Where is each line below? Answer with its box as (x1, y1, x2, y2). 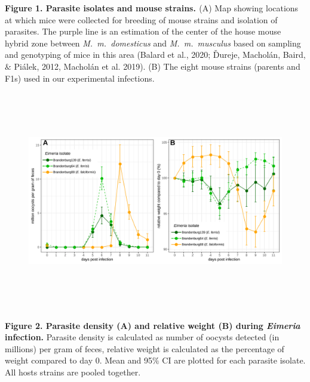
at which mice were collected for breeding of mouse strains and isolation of (5, 13, 278, 26)
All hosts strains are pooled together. (5, 366, 141, 378)
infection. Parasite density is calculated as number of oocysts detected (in (5, 331, 280, 343)
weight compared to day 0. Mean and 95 (5, 354, 152, 367)
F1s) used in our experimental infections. (5, 72, 155, 84)
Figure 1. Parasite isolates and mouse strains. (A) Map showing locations (5, 2, 299, 14)
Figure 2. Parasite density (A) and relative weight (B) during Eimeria (5, 319, 300, 331)
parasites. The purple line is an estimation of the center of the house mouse (5, 25, 281, 38)
